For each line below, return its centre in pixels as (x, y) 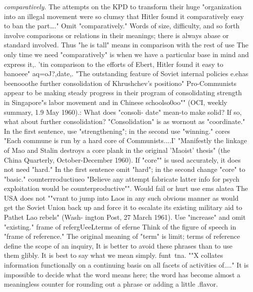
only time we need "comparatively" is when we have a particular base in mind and (126, 54)
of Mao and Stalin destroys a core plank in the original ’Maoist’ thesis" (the (117, 150)
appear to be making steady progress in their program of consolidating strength (123, 93)
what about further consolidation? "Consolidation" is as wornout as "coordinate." (125, 121)
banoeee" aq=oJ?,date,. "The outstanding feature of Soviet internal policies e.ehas (126, 73)
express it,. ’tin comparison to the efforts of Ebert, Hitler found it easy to (114, 64)
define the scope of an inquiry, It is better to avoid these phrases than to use (118, 245)
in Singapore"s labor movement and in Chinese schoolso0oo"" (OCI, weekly (116, 102)
